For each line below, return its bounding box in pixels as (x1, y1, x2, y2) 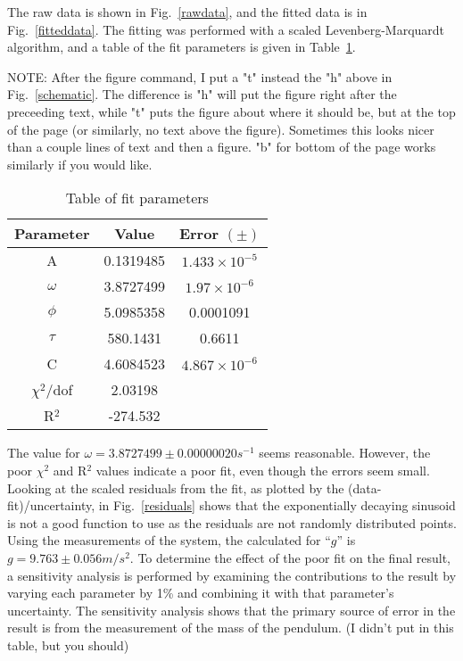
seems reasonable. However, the (259, 443, 431, 462)
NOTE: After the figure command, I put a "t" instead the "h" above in (7, 67, 393, 86)
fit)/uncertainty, (7, 496, 95, 515)
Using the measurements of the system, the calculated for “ (7, 531, 331, 549)
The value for (7, 443, 80, 462)
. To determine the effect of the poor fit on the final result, (129, 548, 451, 566)
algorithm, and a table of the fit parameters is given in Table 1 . (7, 37, 356, 56)
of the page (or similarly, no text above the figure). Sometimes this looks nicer (7, 120, 434, 138)
